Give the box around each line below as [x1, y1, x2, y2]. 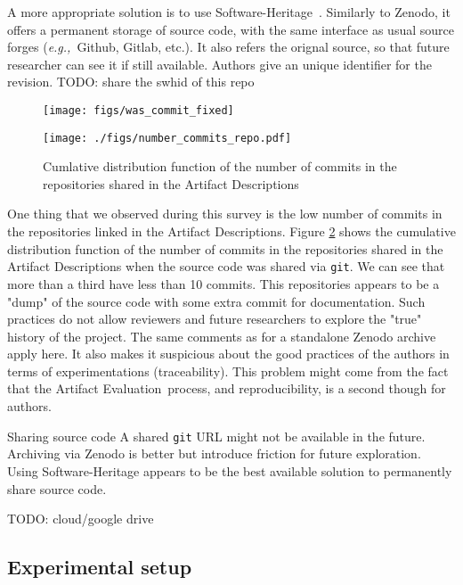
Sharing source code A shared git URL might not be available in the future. [7, 426, 426, 445]
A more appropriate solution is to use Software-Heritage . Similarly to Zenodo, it [7, 3, 451, 21]
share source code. [7, 479, 107, 498]
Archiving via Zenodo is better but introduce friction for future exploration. [7, 444, 421, 463]
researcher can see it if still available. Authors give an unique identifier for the [7, 54, 432, 73]
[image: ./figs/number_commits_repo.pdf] [43, 131, 292, 144]
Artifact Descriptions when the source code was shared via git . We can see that [7, 257, 445, 276]
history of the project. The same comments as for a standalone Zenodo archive [7, 326, 436, 345]
